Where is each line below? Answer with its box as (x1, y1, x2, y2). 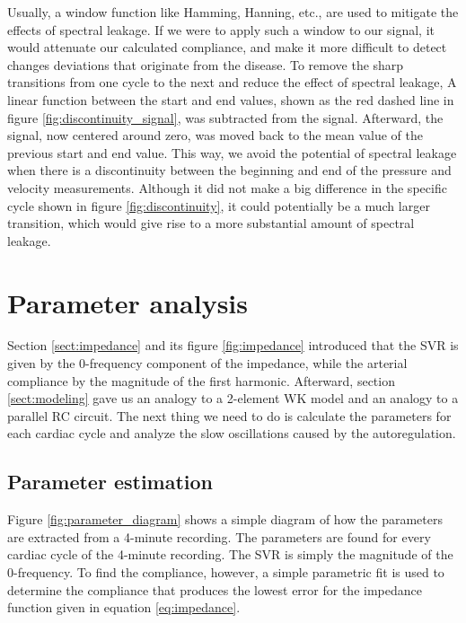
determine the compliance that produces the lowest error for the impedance (7, 580, 422, 599)
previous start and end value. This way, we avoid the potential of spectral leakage (7, 143, 457, 162)
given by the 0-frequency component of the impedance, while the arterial (7, 354, 408, 373)
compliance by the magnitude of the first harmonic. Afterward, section (7, 371, 395, 390)
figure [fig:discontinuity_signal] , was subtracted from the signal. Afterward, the (7, 108, 444, 127)
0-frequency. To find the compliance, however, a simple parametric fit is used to (7, 562, 444, 581)
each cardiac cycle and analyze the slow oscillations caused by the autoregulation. (7, 424, 456, 443)
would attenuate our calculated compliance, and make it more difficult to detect (7, 38, 447, 57)
